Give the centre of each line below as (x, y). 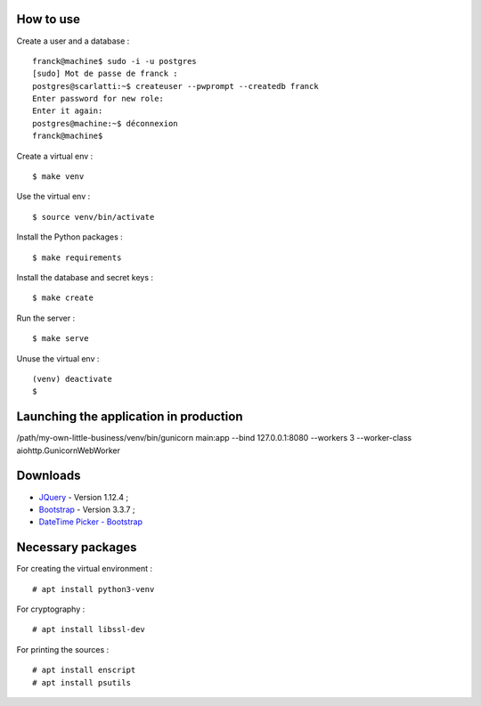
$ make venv (58, 177)
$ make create (63, 298)
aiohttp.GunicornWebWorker (68, 450)
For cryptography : (51, 609)
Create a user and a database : (73, 41)
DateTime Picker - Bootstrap (90, 522)
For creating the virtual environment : (85, 569)
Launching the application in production (130, 417)
